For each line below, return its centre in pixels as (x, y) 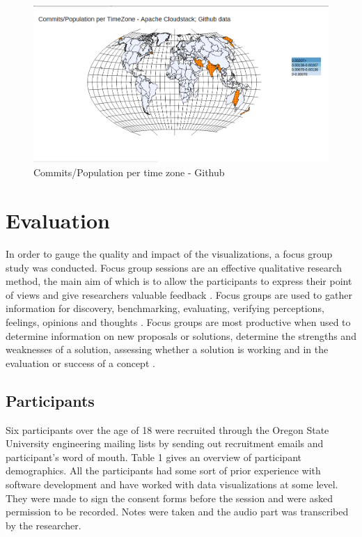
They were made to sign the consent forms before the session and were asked (169, 498)
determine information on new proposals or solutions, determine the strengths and (181, 335)
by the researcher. (44, 525)
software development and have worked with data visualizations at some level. (172, 484)
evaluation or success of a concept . (80, 363)
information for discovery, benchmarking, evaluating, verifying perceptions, (165, 308)
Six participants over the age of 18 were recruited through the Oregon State (167, 429)
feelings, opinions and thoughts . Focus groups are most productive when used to (178, 322)
